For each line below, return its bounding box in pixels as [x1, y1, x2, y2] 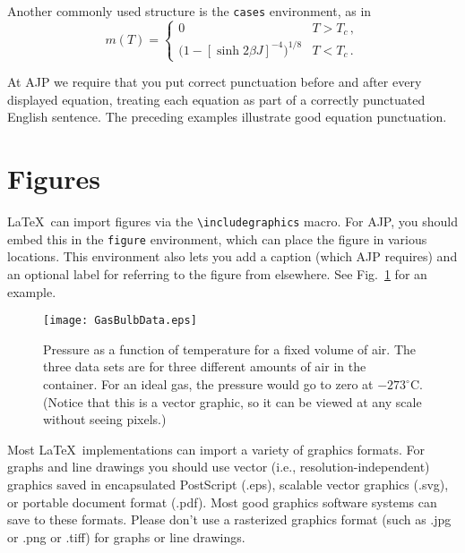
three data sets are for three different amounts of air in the [43, 357, 366, 376]
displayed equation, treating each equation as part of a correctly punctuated [7, 89, 426, 108]
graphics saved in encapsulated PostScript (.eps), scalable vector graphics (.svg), [7, 475, 449, 493]
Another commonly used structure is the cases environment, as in [7, 2, 372, 20]
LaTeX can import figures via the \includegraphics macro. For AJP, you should [7, 212, 458, 231]
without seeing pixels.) [43, 410, 167, 429]
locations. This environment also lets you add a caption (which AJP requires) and [7, 247, 458, 266]
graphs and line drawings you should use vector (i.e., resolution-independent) [7, 457, 430, 476]
